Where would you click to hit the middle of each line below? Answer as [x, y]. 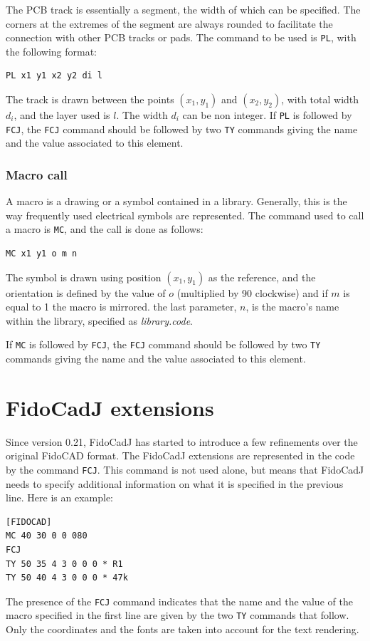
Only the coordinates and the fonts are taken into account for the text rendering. [183, 629]
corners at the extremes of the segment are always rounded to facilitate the [169, 23]
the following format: [52, 51]
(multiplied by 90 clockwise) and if [252, 292]
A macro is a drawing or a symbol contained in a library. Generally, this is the [176, 201]
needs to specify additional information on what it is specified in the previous [175, 483]
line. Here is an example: [59, 497]
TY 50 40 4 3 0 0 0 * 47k [67, 578]
